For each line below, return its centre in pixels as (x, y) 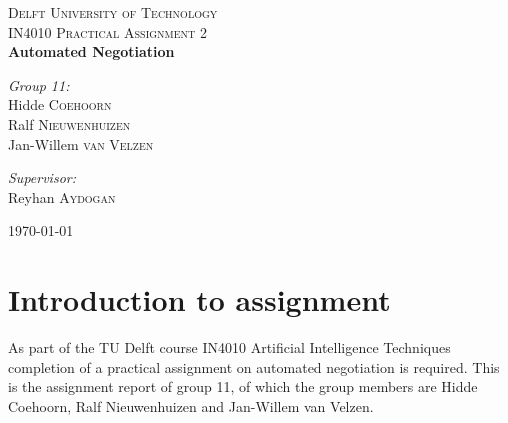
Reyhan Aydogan (62, 196)
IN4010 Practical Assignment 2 (107, 31)
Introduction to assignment (199, 299)
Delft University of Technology (113, 12)
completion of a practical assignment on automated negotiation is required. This (254, 366)
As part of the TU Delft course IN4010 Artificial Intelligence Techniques (229, 347)
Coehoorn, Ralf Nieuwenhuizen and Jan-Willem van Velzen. (191, 405)
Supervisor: (42, 177)
